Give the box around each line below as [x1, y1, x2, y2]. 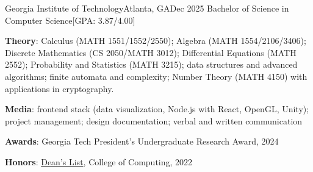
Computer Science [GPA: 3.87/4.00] [5, 13, 135, 26]
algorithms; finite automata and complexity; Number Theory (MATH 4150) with [5, 70, 308, 82]
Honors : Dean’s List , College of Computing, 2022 [5, 155, 193, 168]
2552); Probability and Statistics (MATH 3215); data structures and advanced [5, 58, 298, 71]
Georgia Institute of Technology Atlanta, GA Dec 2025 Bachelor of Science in [5, 2, 289, 14]
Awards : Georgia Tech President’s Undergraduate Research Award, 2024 [5, 135, 279, 148]
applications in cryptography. [5, 82, 114, 95]
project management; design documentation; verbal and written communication [5, 114, 303, 127]
